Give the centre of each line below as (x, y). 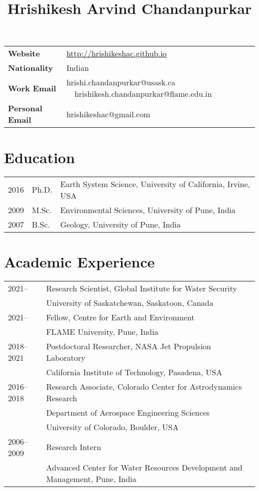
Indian (78, 68)
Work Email (32, 88)
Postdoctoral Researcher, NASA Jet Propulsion (129, 346)
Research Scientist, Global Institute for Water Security (141, 288)
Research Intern (73, 447)
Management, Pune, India (91, 479)
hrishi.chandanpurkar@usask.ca (121, 82)
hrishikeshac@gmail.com (108, 114)
